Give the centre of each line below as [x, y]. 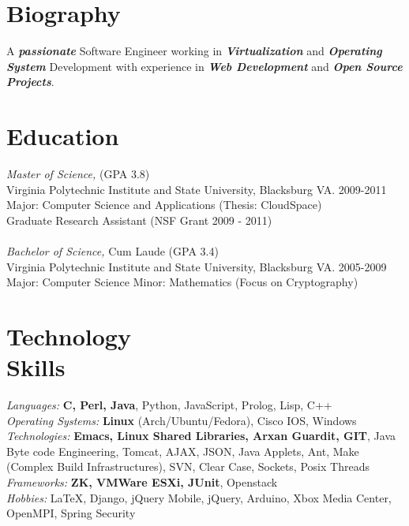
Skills [36, 367]
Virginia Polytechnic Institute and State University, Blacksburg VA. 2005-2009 [197, 266]
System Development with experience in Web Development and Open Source [204, 66]
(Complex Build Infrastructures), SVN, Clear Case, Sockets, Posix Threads [188, 466]
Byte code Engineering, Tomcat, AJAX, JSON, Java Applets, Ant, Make [183, 451]
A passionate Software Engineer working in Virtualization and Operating [194, 51]
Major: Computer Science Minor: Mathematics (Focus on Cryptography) [182, 282]
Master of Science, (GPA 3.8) [78, 174]
